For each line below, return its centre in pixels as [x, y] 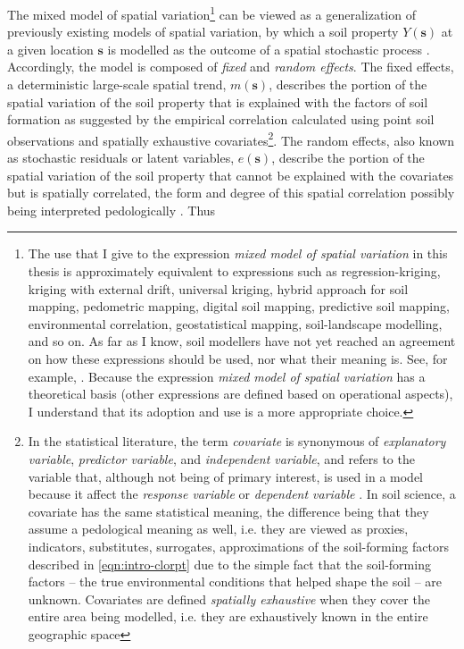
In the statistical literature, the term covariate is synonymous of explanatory [237, 441]
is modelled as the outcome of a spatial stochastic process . [269, 49]
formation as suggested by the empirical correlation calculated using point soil [221, 119]
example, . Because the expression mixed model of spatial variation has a [227, 376]
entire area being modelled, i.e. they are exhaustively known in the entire [228, 616]
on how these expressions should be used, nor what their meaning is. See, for [238, 358]
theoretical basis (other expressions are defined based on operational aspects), [240, 394]
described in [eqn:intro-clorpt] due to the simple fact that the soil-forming [229, 564]
